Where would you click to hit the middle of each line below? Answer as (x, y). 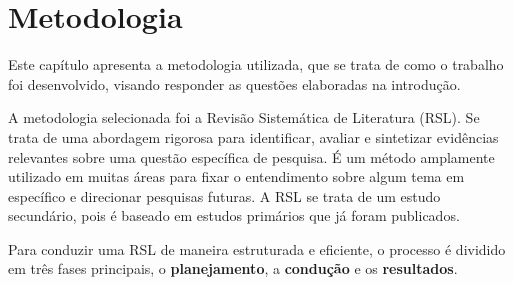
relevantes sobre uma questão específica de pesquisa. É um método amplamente (251, 156)
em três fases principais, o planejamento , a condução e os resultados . (233, 268)
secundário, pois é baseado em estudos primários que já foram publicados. (234, 215)
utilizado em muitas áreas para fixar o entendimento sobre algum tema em (236, 176)
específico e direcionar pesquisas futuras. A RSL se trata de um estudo (224, 195)
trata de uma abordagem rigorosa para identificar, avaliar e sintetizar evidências (253, 136)
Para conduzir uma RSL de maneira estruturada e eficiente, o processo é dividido (257, 248)
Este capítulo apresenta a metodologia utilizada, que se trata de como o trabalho (256, 64)
